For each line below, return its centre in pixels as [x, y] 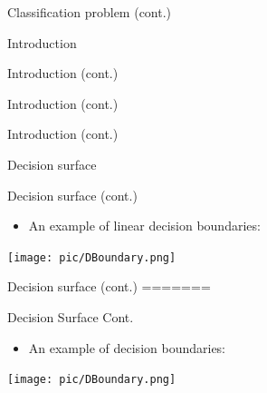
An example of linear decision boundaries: [144, 226]
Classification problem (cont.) [90, 12]
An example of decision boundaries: [127, 347]
